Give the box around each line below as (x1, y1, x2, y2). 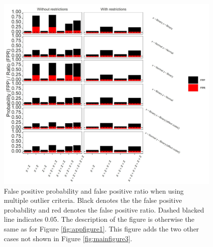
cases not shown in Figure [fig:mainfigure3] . (4, 233, 132, 243)
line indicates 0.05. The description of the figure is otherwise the (4, 214, 195, 224)
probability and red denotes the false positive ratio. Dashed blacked (4, 204, 204, 214)
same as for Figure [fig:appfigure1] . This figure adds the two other (4, 223, 199, 233)
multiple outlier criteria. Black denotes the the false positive (4, 195, 182, 205)
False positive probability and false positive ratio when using (4, 185, 184, 196)
